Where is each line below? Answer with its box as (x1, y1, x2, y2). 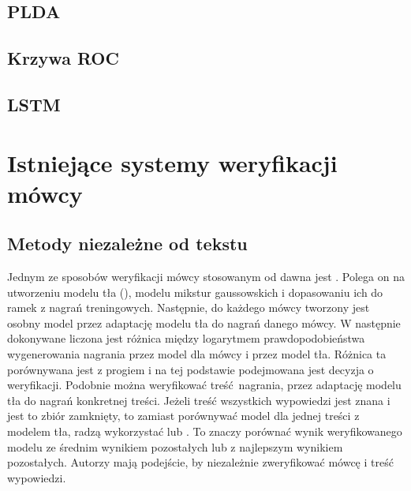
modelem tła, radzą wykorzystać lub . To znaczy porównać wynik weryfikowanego (7, 423, 402, 440)
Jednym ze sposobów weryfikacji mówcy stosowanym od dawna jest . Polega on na (7, 268, 405, 285)
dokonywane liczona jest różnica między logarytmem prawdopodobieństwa (7, 330, 365, 347)
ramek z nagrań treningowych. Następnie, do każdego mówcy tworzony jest (7, 299, 370, 316)
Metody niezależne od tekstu (7, 231, 248, 256)
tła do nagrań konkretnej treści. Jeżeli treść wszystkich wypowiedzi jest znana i (7, 392, 390, 408)
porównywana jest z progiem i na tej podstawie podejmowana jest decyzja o (7, 361, 374, 377)
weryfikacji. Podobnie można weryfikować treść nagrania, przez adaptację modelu (7, 377, 402, 393)
